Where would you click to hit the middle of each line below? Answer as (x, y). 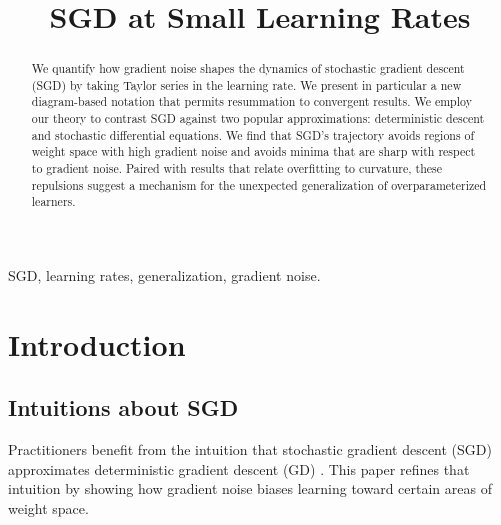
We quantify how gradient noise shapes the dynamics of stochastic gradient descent (248, 68)
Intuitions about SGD (123, 407)
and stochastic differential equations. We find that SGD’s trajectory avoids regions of (253, 134)
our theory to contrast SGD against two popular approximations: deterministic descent (258, 118)
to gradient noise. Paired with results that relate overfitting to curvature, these (237, 168)
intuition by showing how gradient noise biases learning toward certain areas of (250, 488)
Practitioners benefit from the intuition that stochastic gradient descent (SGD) (250, 449)
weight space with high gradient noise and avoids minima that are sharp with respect (253, 151)
